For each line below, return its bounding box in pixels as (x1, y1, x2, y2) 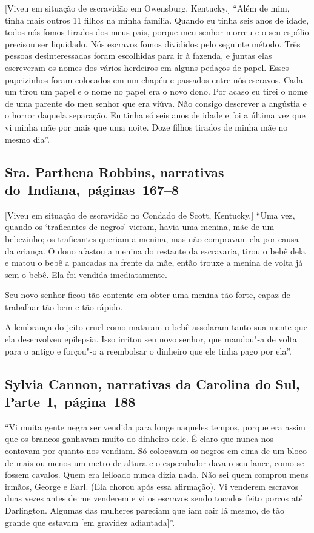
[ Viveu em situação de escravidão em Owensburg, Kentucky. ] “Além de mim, (5, 2, 290, 14)
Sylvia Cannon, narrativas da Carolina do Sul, (5, 374, 300, 393)
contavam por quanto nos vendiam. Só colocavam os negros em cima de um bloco (5, 444, 307, 457)
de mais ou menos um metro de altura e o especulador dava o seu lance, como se (5, 456, 304, 469)
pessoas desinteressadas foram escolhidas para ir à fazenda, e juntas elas (5, 49, 272, 62)
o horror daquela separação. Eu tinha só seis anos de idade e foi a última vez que (5, 109, 306, 121)
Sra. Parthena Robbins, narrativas (5, 162, 224, 181)
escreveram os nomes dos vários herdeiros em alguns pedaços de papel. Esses (5, 61, 289, 73)
